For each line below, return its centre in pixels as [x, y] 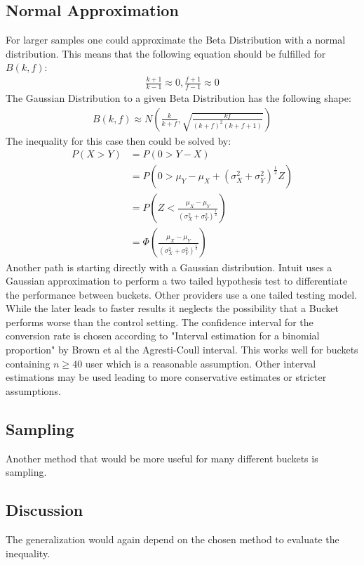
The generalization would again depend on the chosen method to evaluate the [173, 539]
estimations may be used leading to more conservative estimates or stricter [166, 377]
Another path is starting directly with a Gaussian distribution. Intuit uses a [169, 267]
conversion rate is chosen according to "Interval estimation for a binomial [163, 336]
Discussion [45, 510]
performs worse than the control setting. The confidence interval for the [160, 322]
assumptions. [33, 390]
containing [28, 363]
